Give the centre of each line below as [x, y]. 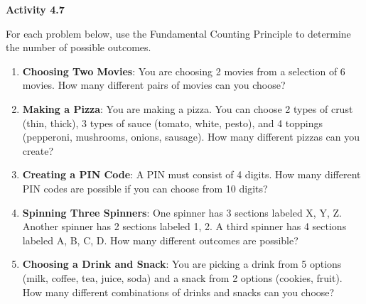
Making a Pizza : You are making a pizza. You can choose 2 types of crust [188, 108]
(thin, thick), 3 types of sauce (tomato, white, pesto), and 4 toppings [173, 123]
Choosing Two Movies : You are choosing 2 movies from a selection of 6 [184, 71]
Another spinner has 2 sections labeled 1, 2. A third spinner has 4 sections [184, 226]
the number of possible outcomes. [79, 47]
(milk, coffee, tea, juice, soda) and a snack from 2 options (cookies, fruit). [182, 277]
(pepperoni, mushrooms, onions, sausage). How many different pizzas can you [191, 137]
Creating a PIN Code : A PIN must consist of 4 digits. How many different [192, 174]
